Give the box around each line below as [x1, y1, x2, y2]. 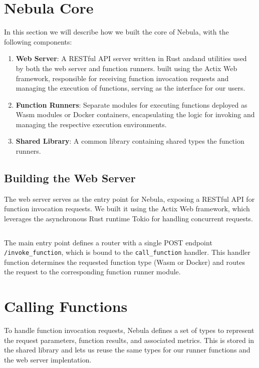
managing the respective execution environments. [16, 119, 167, 129]
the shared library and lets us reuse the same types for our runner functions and [4, 344, 250, 355]
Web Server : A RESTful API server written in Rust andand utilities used [16, 53, 247, 64]
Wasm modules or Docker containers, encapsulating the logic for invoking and [16, 109, 255, 120]
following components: [4, 36, 72, 47]
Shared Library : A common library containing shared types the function [16, 136, 244, 146]
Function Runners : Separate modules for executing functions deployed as [16, 99, 247, 110]
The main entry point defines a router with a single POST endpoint [4, 237, 212, 247]
